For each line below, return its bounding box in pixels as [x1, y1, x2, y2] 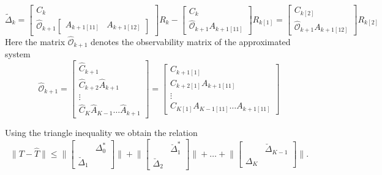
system [5, 48, 31, 60]
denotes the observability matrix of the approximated [91, 35, 291, 48]
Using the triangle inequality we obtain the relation [5, 126, 198, 138]
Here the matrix [5, 35, 66, 48]
